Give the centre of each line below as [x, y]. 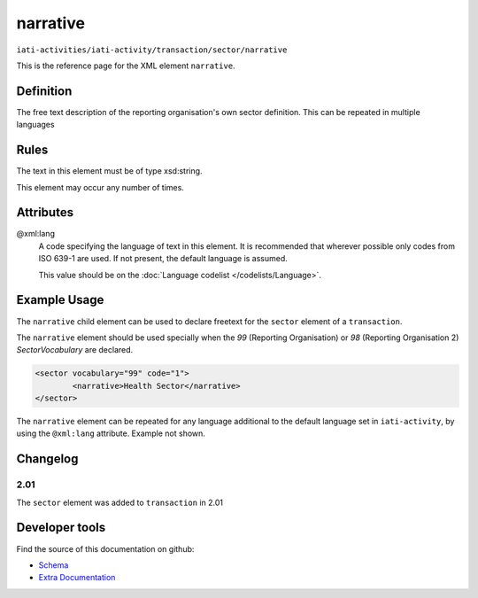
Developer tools [61, 528]
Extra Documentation [77, 578]
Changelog [47, 459]
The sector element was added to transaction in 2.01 [119, 502]
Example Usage [60, 300]
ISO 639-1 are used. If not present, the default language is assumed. [163, 259]
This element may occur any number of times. [100, 187]
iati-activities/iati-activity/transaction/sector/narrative [152, 50]
